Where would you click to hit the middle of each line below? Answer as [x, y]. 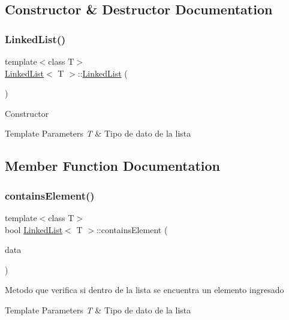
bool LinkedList [34, 229]
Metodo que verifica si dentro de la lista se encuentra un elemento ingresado [144, 290]
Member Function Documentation [113, 166]
